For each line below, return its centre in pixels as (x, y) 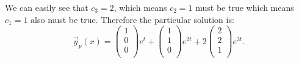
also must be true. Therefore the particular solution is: (132, 19)
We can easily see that (47, 7)
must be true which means (245, 7)
